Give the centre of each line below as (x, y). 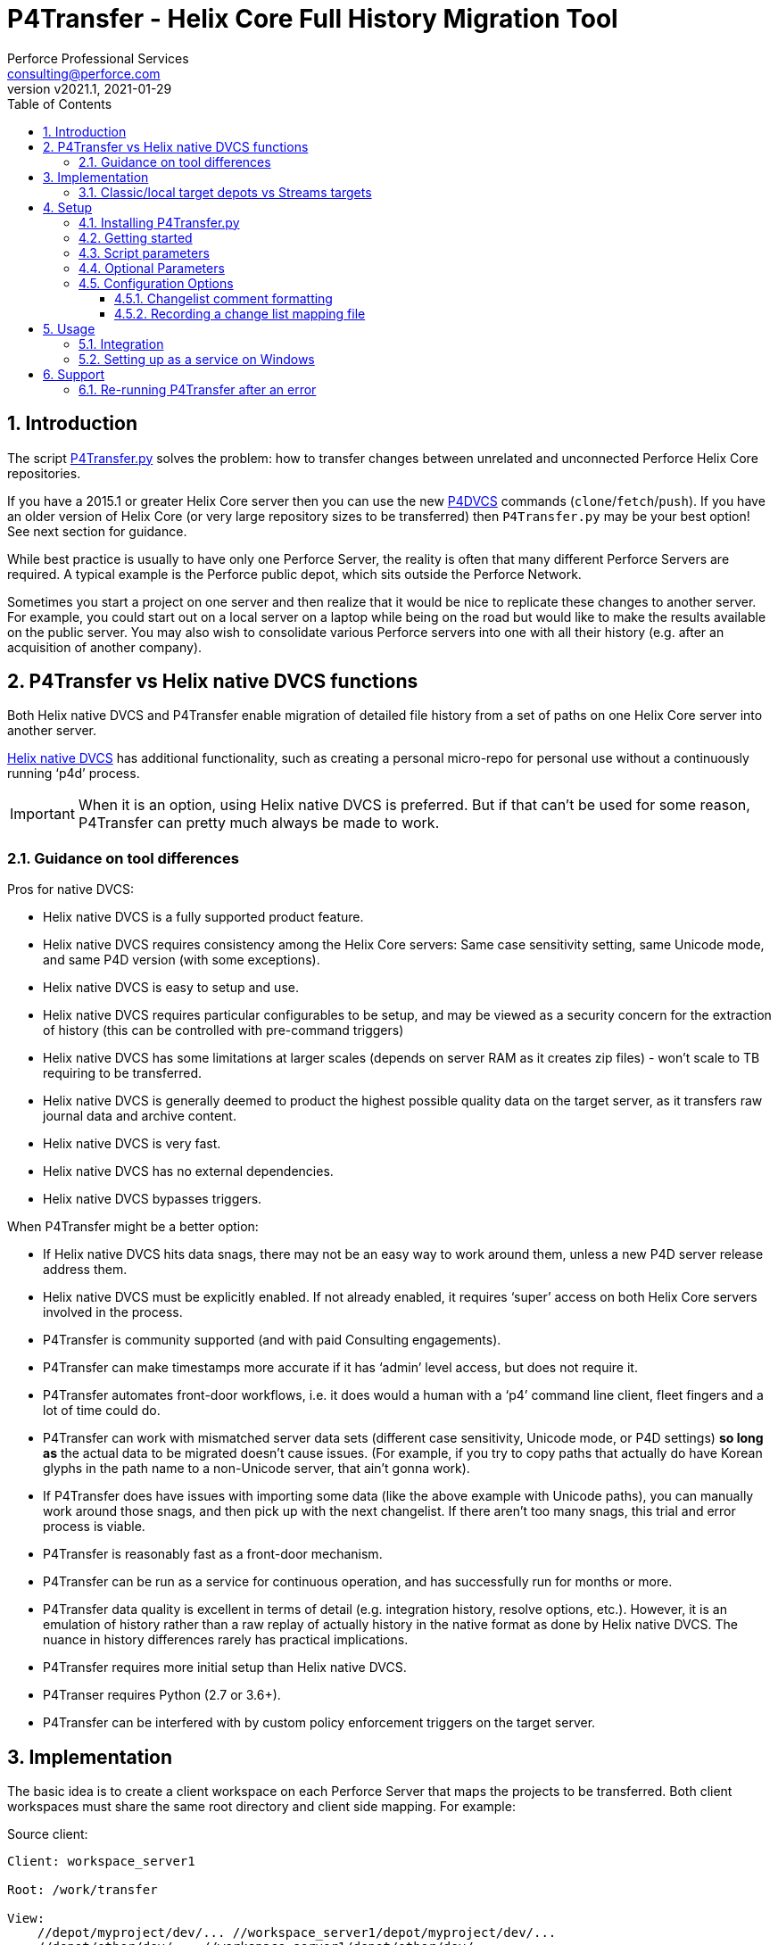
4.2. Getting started (136, 237)
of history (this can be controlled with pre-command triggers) (223, 1030)
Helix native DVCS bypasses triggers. (153, 1199)
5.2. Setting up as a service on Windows (197, 359)
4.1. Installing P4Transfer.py (159, 222)
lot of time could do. (102, 1411)
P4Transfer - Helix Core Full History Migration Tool (313, 19)
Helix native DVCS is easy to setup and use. (171, 988)
